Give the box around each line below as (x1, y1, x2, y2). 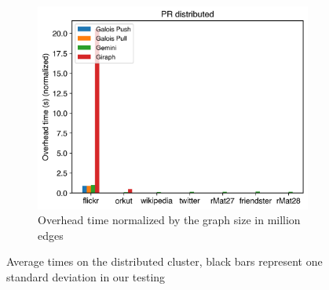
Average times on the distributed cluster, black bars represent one (6, 253, 323, 270)
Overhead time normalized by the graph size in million (38, 212, 301, 228)
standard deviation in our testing (6, 269, 166, 285)
